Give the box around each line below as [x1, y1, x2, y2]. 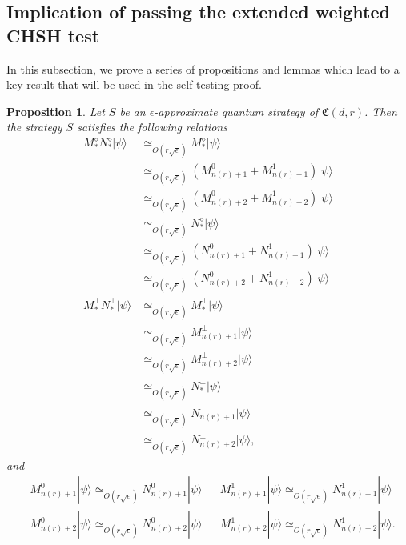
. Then [364, 102, 397, 119]
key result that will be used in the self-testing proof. [6, 76, 262, 93]
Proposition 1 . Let [6, 102, 105, 119]
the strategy [6, 118, 62, 135]
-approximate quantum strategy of [154, 102, 319, 119]
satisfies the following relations [77, 118, 227, 135]
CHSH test [6, 22, 100, 47]
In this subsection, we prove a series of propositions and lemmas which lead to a [6, 60, 400, 77]
